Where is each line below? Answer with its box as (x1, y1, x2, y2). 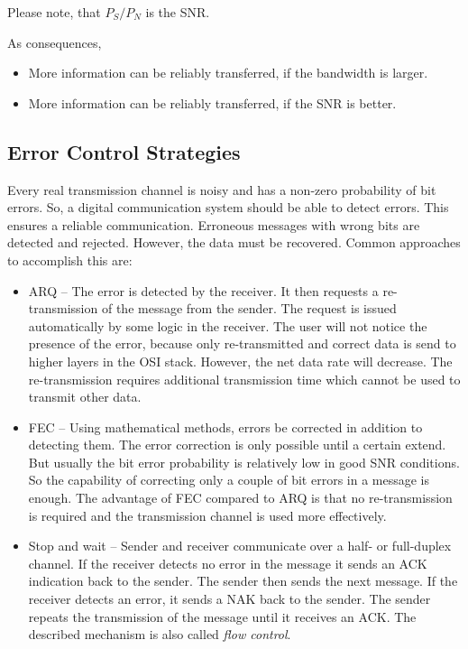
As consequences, (7, 32, 102, 51)
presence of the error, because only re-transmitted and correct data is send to (28, 334, 456, 353)
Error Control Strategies (7, 137, 241, 165)
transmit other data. (28, 387, 142, 406)
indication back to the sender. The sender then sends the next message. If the (28, 571, 458, 590)
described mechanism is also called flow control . (28, 625, 291, 644)
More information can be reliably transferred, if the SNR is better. (28, 93, 397, 112)
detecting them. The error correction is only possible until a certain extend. (28, 435, 446, 454)
